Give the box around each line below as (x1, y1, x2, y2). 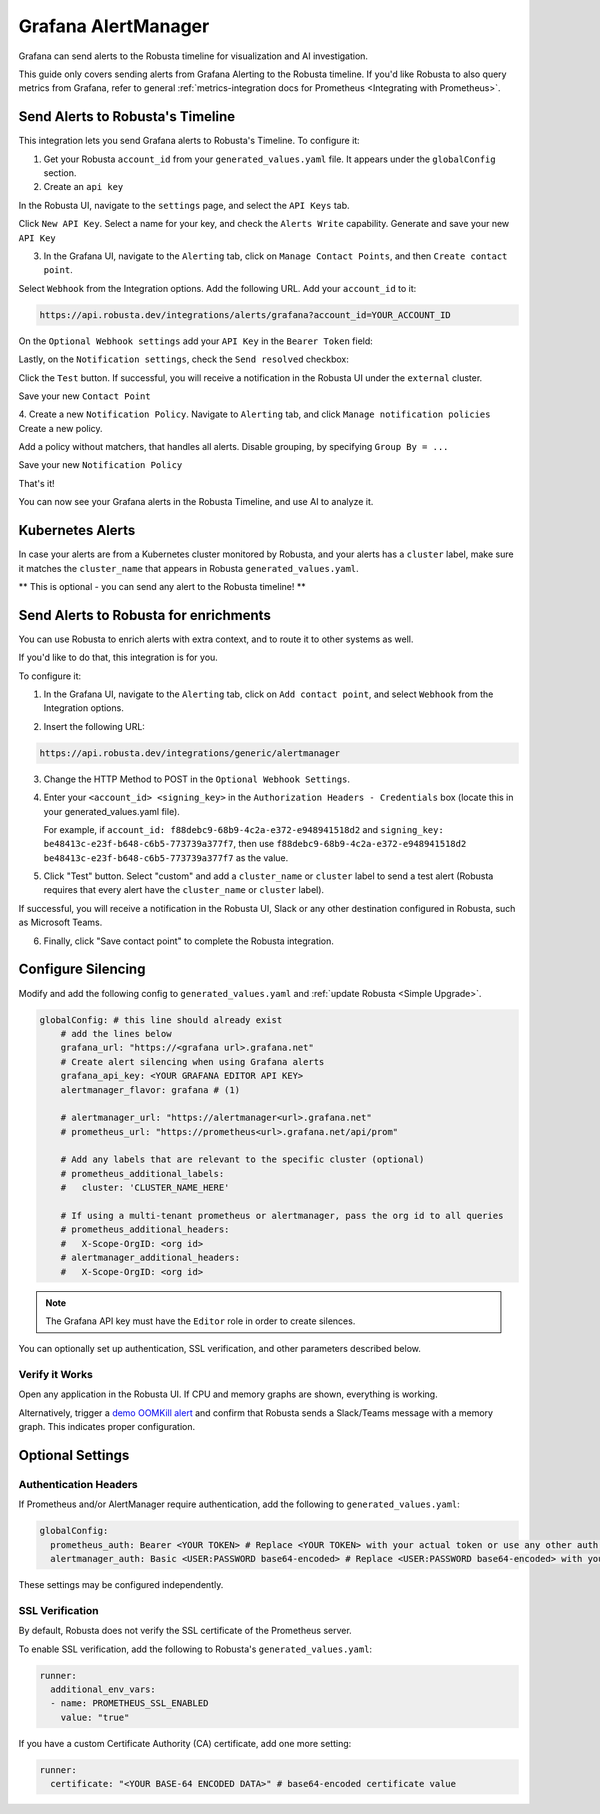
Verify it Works (18, 1368, 94, 1382)
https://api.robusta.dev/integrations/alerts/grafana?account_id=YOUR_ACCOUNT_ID (39, 309, 452, 320)
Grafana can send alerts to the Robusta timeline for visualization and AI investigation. (18, 50, 369, 62)
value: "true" (60, 1711, 130, 1723)
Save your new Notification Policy (18, 459, 183, 471)
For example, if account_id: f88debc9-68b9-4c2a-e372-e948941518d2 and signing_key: (43, 823, 444, 835)
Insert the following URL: (43, 720, 145, 732)
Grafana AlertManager (18, 15, 210, 37)
